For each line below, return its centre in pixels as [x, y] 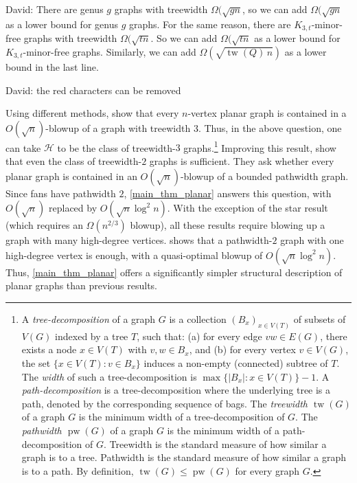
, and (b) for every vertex [242, 349]
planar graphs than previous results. [82, 285]
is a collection [198, 318]
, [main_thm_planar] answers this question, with [228, 193]
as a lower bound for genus [62, 24]
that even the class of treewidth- [74, 161]
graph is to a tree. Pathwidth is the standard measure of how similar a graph [184, 457]
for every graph [267, 470]
